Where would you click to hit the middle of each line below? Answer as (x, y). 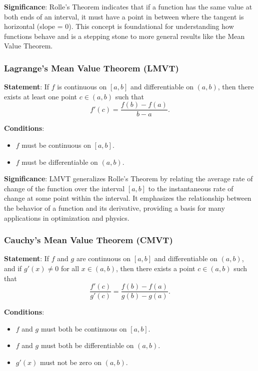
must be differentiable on (60, 162)
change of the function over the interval (64, 188)
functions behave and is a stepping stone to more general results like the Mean (124, 36)
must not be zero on (70, 362)
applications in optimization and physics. (67, 217)
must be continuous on (56, 145)
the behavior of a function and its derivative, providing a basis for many (114, 208)
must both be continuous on (84, 328)
